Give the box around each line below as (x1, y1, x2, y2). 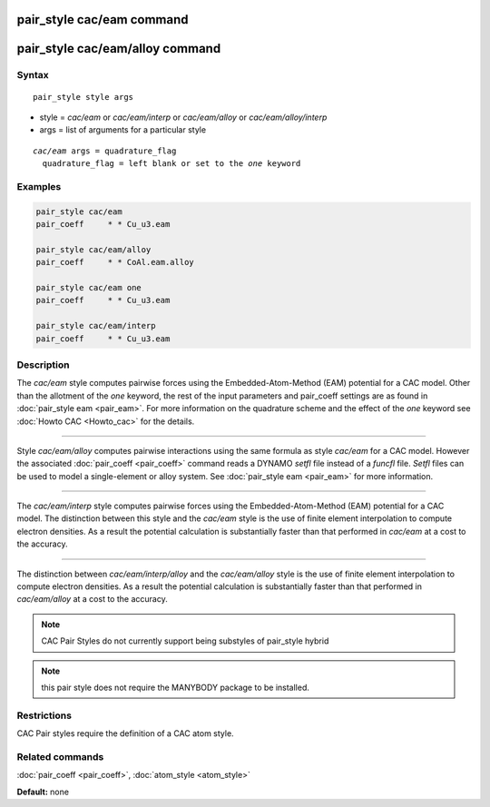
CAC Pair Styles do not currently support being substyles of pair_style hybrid (41, 635, 329, 646)
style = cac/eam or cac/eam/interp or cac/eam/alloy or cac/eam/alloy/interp (39, 112, 328, 123)
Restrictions (16, 709, 73, 722)
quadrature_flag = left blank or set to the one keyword (42, 159, 301, 169)
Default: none (16, 786, 70, 797)
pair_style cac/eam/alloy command (16, 41, 221, 56)
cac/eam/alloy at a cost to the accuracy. (16, 594, 168, 605)
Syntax (16, 69, 49, 82)
